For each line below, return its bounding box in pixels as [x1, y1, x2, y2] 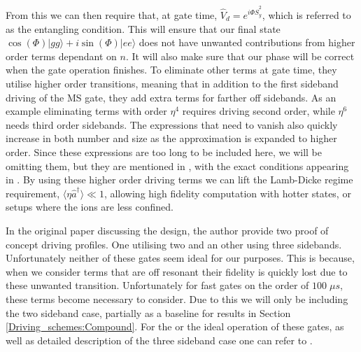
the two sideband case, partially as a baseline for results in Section [6, 305, 291, 320]
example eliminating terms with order [6, 104, 167, 118]
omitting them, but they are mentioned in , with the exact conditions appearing [6, 158, 349, 173]
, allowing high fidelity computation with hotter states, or [104, 185, 351, 200]
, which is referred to [262, 8, 351, 22]
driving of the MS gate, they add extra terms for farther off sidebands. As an [6, 90, 337, 104]
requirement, [6, 185, 60, 200]
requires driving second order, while [182, 104, 335, 118]
